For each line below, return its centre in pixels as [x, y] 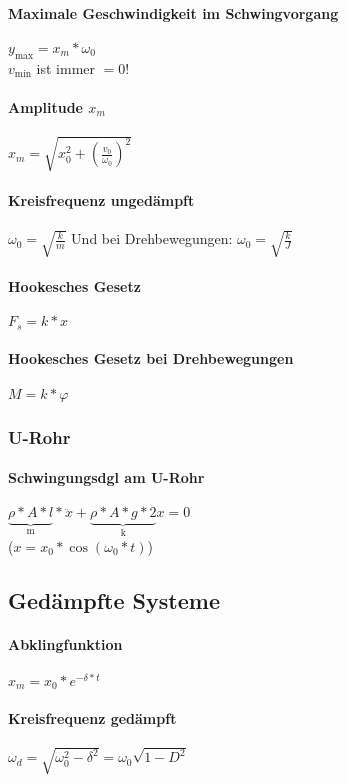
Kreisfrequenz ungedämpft [101, 200]
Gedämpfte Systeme [114, 599]
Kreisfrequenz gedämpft [92, 718]
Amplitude [45, 106]
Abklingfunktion [65, 643]
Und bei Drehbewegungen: [152, 238]
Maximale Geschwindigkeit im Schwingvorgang [173, 12]
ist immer [66, 67]
